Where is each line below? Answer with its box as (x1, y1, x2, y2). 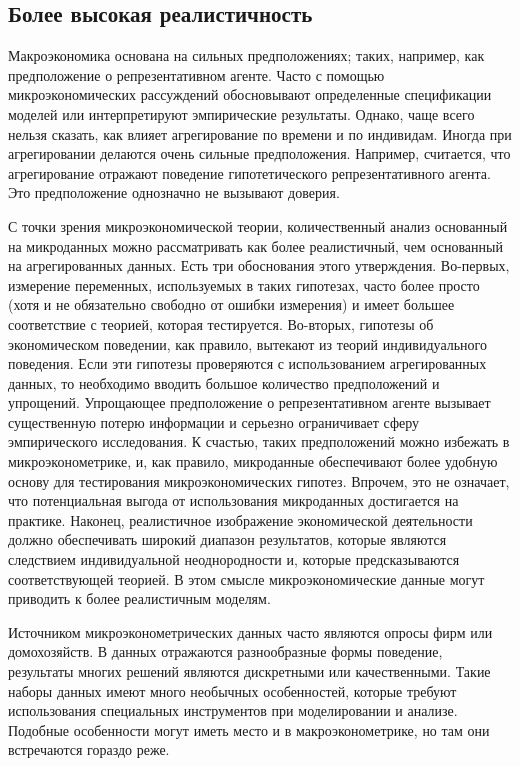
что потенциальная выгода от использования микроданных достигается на (8, 490, 459, 511)
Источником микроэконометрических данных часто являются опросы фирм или (8, 621, 493, 642)
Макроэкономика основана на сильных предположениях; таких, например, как (8, 45, 485, 66)
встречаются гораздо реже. (8, 739, 170, 760)
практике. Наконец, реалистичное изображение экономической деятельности (8, 509, 473, 530)
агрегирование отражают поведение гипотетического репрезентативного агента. (8, 162, 491, 183)
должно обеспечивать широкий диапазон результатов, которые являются (8, 529, 447, 550)
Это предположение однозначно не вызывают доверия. (8, 182, 340, 203)
